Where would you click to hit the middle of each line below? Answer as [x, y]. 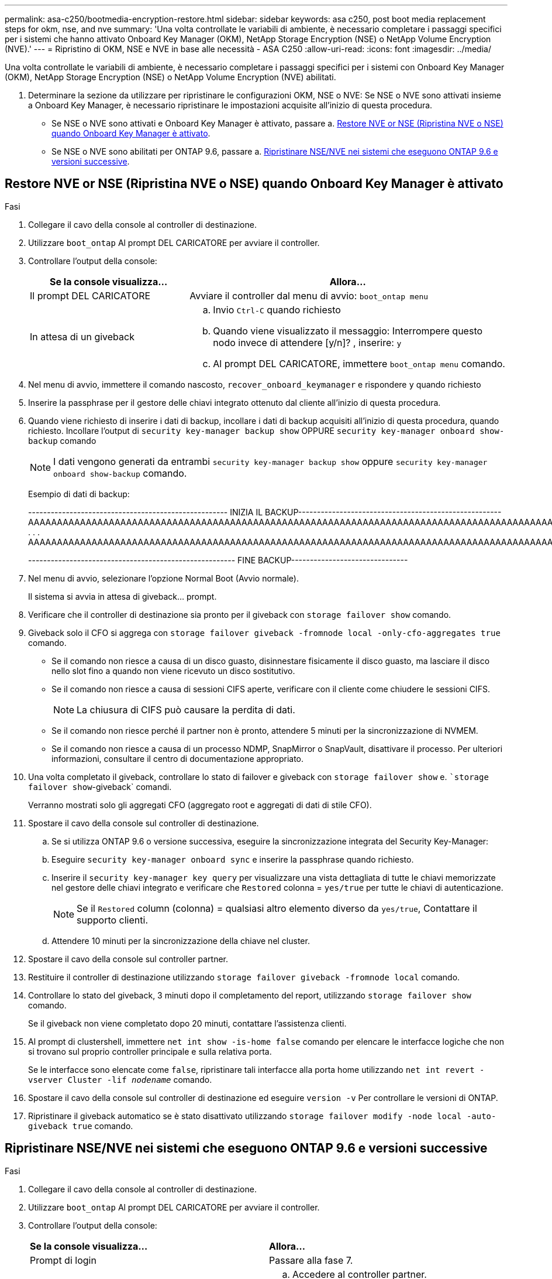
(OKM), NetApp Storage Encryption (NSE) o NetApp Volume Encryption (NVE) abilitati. [170, 77]
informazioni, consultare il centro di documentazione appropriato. [178, 758]
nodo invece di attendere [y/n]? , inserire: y [307, 342]
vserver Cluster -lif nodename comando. [120, 1079]
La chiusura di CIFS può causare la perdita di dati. [186, 709]
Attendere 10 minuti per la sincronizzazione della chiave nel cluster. [181, 941]
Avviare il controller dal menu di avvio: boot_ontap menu [309, 295]
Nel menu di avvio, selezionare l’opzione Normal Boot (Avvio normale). [163, 578]
